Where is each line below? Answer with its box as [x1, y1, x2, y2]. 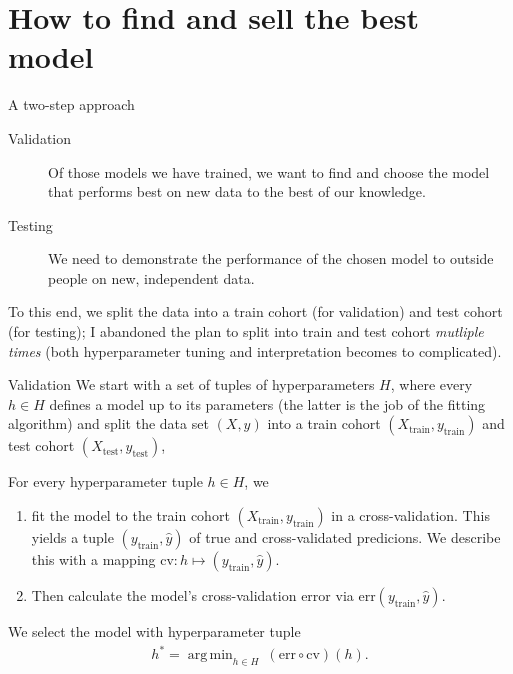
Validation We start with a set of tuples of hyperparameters [8, 374, 375, 395]
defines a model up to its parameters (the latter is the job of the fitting [49, 393, 486, 414]
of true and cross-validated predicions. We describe [189, 527, 501, 548]
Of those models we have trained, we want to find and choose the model [48, 161, 490, 182]
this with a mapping [31, 549, 156, 570]
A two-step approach [8, 94, 135, 115]
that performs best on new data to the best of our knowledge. [48, 181, 426, 202]
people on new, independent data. [48, 267, 255, 288]
